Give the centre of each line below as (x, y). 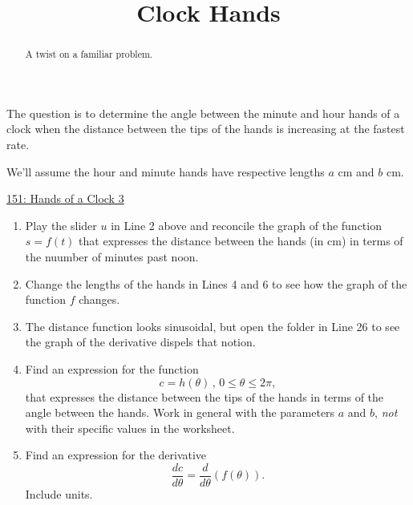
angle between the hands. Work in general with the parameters (180, 412)
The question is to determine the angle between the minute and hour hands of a (203, 113)
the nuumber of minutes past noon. (112, 256)
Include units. (59, 493)
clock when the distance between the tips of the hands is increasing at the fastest (206, 129)
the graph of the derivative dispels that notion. (140, 342)
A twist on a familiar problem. (89, 54)
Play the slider (61, 225)
